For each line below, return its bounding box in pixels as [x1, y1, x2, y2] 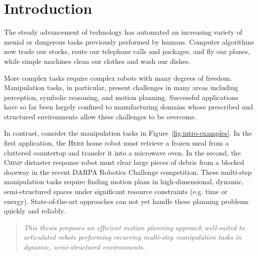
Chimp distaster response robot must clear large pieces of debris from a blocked [4, 157, 245, 167]
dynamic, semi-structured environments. [23, 242, 145, 252]
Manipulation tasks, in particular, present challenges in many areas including [4, 82, 238, 93]
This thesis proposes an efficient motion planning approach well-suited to [23, 222, 245, 232]
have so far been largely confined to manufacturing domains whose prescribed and [4, 102, 253, 112]
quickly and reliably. [4, 205, 65, 216]
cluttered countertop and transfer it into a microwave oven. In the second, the [4, 147, 241, 157]
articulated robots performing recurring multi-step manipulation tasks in [23, 232, 242, 242]
